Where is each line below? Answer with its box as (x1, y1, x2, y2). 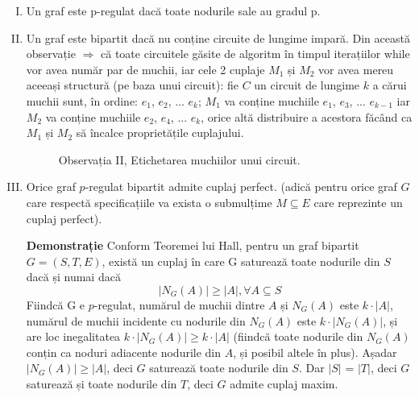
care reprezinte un (313, 193, 403, 210)
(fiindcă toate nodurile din (233, 328, 363, 345)
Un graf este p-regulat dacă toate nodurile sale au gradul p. (26, 2, 321, 19)
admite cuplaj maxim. (230, 375, 338, 392)
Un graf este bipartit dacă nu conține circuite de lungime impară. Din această (26, 29, 410, 46)
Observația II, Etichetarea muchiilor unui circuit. (58, 151, 301, 168)
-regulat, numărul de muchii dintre (93, 296, 265, 313)
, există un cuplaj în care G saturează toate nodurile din (102, 252, 380, 269)
